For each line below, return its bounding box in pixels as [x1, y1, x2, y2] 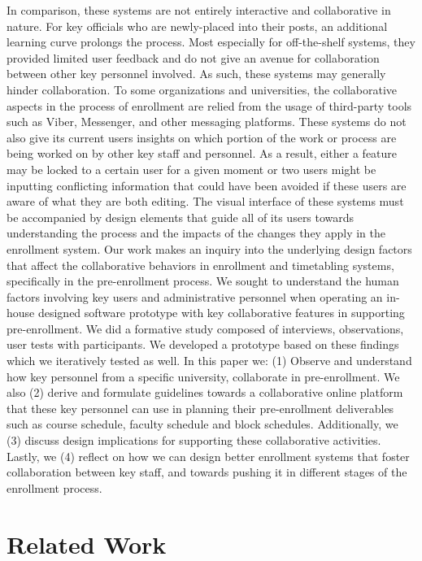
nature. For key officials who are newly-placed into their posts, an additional [7, 17, 388, 34]
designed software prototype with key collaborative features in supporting [37, 304, 405, 321]
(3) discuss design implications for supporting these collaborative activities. [7, 432, 381, 449]
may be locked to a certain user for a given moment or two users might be [7, 160, 376, 177]
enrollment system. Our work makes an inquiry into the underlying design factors [7, 240, 412, 257]
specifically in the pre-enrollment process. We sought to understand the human [7, 272, 399, 289]
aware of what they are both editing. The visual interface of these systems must [7, 193, 404, 210]
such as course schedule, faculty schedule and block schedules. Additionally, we [7, 415, 398, 433]
